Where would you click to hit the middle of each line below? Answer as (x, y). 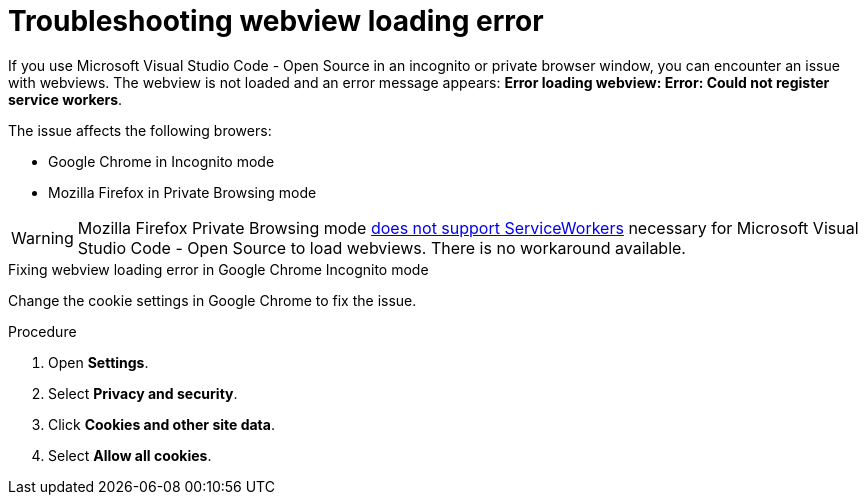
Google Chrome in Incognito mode (161, 161)
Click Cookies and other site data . (161, 424)
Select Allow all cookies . (130, 455)
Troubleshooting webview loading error (276, 21)
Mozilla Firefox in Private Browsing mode (182, 192)
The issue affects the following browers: (140, 130)
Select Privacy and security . (143, 393)
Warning (42, 237)
